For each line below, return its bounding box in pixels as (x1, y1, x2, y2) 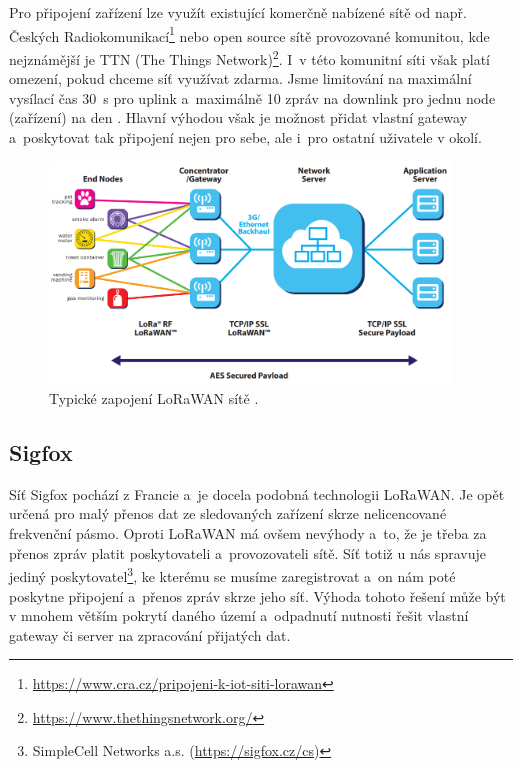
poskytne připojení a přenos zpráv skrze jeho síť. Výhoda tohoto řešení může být (9, 585, 506, 606)
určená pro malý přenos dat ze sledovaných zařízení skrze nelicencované (9, 503, 447, 524)
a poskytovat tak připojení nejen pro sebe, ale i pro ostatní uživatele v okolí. (9, 126, 482, 147)
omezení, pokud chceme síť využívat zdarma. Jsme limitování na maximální (9, 68, 472, 89)
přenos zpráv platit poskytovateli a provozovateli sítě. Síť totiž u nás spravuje (9, 542, 486, 563)
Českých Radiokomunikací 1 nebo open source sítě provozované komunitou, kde (9, 22, 490, 46)
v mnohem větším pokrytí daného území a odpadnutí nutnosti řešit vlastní (9, 605, 469, 626)
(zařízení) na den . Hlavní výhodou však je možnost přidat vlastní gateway (9, 107, 468, 128)
